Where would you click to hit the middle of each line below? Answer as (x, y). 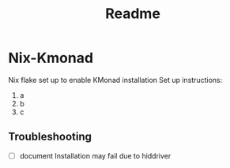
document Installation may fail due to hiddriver (95, 155)
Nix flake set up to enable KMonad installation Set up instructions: (115, 80)
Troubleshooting (50, 137)
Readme (133, 14)
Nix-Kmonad (51, 58)
